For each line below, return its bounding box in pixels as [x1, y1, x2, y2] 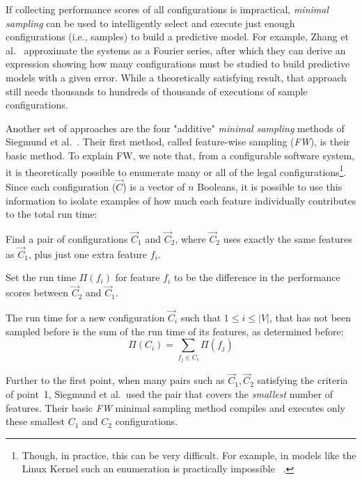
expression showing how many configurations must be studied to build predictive [6, 56, 350, 71]
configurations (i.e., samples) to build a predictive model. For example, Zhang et [6, 29, 349, 44]
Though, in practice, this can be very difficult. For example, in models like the [22, 447, 356, 462]
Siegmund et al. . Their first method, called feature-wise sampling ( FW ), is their [6, 134, 350, 149]
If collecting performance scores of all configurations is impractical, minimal [6, 2, 329, 16]
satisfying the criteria [257, 373, 348, 387]
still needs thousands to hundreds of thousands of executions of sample [6, 83, 308, 98]
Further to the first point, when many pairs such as [6, 373, 225, 387]
